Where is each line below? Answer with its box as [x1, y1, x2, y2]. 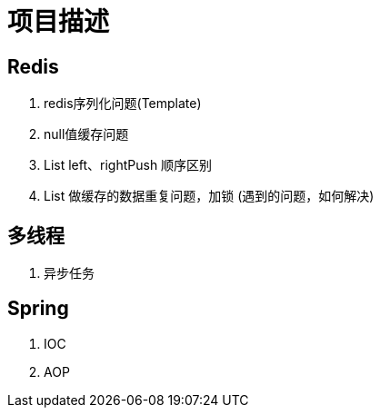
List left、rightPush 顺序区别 [44, 157, 213, 173]
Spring [7, 297, 69, 321]
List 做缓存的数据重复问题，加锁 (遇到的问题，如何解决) [44, 188, 375, 204]
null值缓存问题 [44, 126, 129, 143]
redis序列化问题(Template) [44, 95, 202, 112]
